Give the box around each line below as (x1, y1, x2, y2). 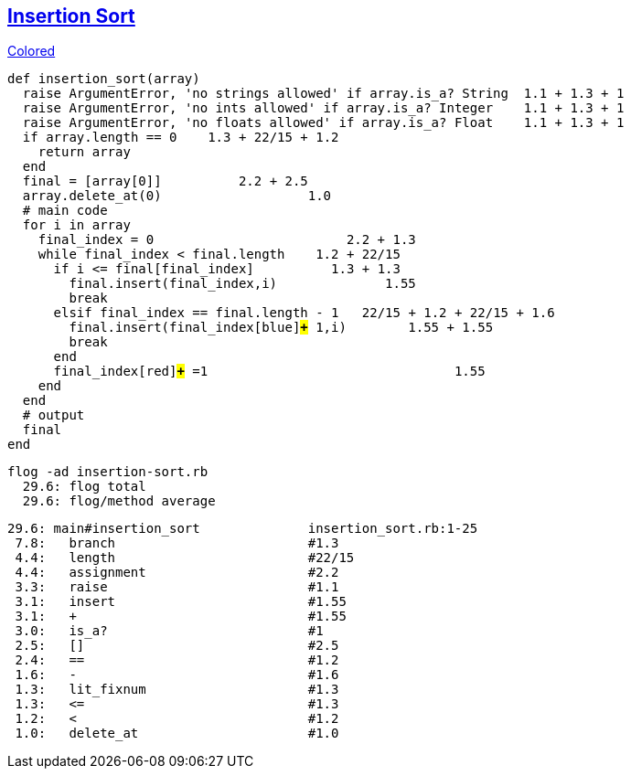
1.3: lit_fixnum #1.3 (15, 682, 339, 697)
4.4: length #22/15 (15, 550, 355, 566)
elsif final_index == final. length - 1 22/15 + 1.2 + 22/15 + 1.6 (53, 305, 555, 321)
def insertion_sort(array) (7, 71, 200, 87)
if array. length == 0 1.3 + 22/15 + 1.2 (22, 130, 339, 145)
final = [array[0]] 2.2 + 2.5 (22, 174, 308, 189)
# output (22, 408, 85, 423)
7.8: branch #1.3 (15, 536, 339, 551)
